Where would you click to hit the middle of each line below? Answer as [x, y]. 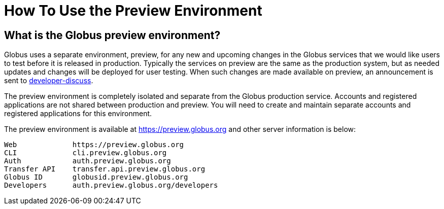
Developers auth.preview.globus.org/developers [111, 185]
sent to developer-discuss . [49, 81]
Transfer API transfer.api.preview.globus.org [105, 169]
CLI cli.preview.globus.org [86, 153]
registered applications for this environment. [78, 114]
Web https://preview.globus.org [94, 145]
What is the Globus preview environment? [112, 35]
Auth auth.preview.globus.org [88, 161]
